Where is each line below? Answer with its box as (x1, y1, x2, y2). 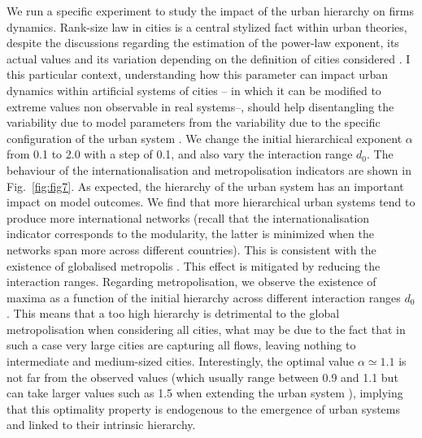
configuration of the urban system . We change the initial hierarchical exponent (7, 129, 402, 146)
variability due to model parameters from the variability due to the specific (7, 114, 381, 131)
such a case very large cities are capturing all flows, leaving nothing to (7, 336, 356, 353)
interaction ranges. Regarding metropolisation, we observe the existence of (7, 273, 376, 290)
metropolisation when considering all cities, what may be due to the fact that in (7, 320, 406, 337)
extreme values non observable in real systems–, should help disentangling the (7, 98, 394, 115)
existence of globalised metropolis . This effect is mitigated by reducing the (7, 257, 381, 274)
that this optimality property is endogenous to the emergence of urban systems (7, 400, 400, 417)
